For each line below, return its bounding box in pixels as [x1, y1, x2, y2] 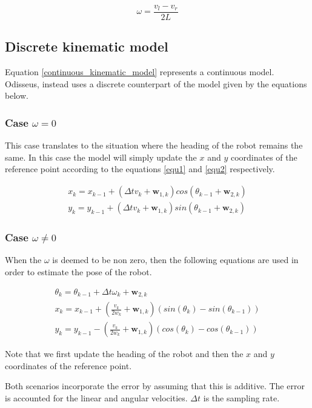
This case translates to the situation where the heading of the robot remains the [5, 139, 303, 152]
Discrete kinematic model [5, 37, 168, 56]
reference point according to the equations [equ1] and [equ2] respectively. [5, 162, 275, 175]
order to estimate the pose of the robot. [5, 265, 152, 278]
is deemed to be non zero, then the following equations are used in [52, 253, 299, 266]
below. [5, 89, 28, 102]
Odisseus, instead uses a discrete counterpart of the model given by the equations [5, 77, 307, 90]
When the [5, 253, 42, 266]
